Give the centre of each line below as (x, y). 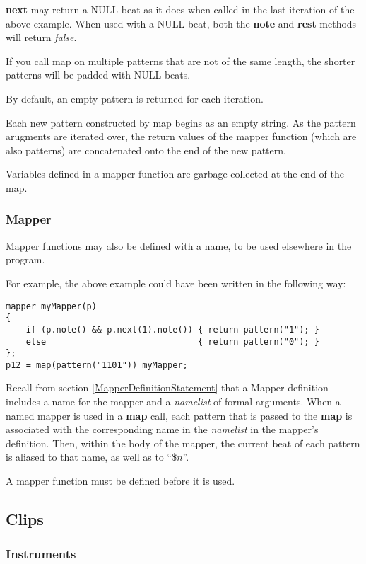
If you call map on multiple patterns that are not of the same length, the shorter (181, 61)
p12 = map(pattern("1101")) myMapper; (97, 365)
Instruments (41, 554)
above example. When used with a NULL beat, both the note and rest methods (181, 23)
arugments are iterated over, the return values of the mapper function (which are (181, 136)
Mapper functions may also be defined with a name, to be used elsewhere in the (179, 245)
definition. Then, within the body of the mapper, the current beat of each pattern (183, 443)
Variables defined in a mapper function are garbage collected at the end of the (175, 174)
